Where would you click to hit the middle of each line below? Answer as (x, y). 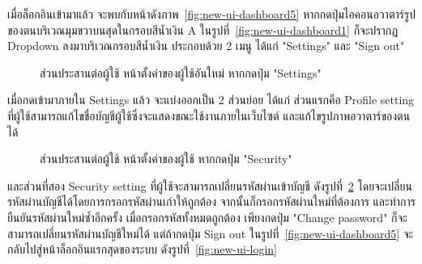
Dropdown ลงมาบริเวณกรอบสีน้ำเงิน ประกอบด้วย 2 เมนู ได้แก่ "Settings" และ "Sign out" (206, 46)
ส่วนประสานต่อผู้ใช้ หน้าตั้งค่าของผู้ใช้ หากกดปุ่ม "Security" (166, 159)
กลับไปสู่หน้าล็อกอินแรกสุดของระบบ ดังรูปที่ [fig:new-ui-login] (143, 249)
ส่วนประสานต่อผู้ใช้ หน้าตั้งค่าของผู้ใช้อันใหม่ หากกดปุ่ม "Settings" (181, 72)
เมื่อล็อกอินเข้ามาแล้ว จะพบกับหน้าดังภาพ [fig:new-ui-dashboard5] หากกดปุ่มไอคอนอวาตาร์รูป (211, 14)
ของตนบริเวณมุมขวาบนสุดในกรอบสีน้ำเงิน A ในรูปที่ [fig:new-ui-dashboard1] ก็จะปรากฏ (203, 29)
